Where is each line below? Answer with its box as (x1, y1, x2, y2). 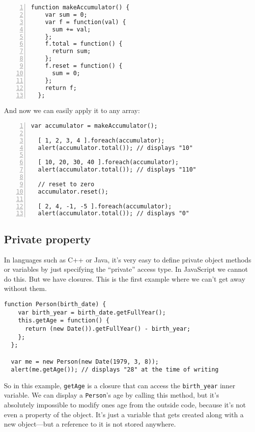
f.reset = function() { (45, 62, 123, 69)
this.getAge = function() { (18, 317, 110, 324)
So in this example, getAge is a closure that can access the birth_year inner (4, 380, 235, 390)
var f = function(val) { (45, 18, 126, 26)
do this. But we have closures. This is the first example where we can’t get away (4, 273, 246, 284)
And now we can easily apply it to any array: (4, 105, 140, 115)
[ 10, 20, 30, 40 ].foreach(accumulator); (38, 159, 179, 166)
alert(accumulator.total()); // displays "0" (38, 210, 190, 217)
